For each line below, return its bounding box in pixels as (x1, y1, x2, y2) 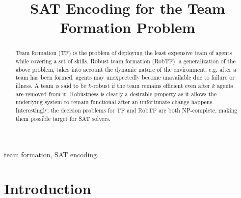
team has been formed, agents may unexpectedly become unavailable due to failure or (15, 73, 235, 82)
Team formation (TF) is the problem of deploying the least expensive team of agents (15, 49, 232, 57)
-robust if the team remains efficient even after (91, 81, 210, 89)
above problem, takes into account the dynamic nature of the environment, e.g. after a (15, 65, 237, 73)
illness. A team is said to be (15, 81, 87, 89)
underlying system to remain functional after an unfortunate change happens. (15, 98, 214, 106)
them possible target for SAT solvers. (15, 114, 111, 122)
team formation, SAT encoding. (4, 149, 99, 160)
